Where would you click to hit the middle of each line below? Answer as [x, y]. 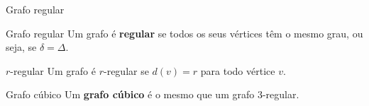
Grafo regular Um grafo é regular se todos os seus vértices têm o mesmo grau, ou [184, 33]
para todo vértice [238, 70]
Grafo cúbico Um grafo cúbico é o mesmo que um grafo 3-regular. [153, 94]
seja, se [21, 47]
